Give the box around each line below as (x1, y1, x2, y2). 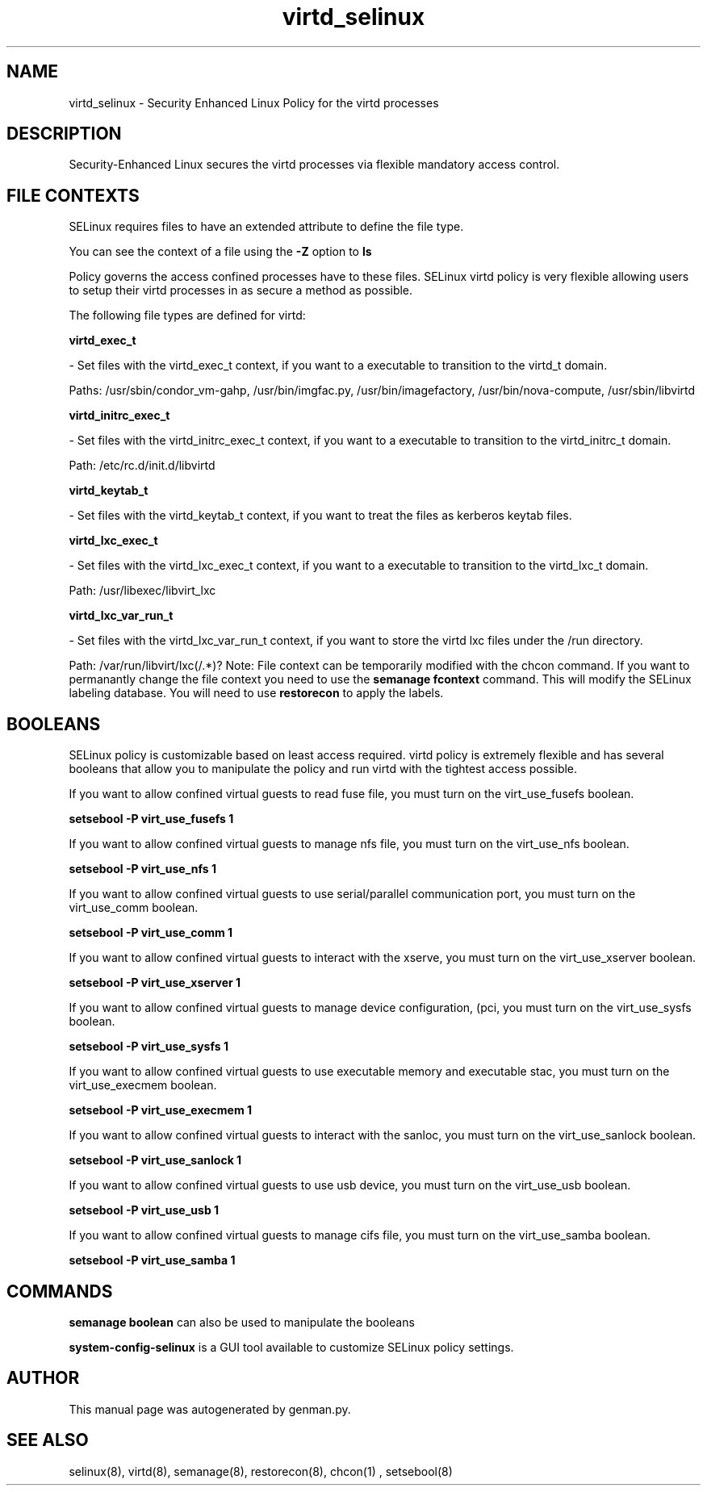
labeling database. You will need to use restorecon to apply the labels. (69, 686, 444, 700)
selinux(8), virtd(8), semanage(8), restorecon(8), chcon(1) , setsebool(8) (69, 1464, 453, 1478)
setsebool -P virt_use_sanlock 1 (69, 1153, 242, 1168)
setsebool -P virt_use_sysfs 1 (69, 1039, 228, 1054)
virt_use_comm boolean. (69, 901, 199, 915)
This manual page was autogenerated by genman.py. (69, 1402, 351, 1416)
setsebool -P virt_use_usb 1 (69, 1203, 220, 1218)
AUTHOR (6, 1368, 80, 1389)
